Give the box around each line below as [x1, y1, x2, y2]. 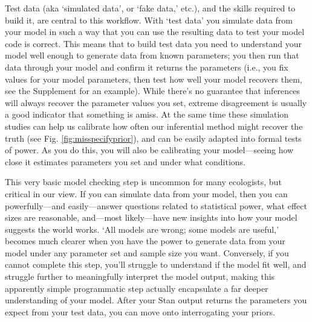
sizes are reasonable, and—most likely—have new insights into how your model [5, 211, 297, 224]
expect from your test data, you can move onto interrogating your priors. [5, 305, 275, 318]
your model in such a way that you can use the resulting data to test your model [5, 25, 305, 38]
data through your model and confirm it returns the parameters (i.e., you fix [5, 60, 288, 73]
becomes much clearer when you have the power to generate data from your [5, 235, 285, 247]
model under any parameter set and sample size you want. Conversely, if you [5, 246, 289, 259]
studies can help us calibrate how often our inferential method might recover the [5, 119, 303, 132]
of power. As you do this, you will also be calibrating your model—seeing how [5, 144, 294, 156]
